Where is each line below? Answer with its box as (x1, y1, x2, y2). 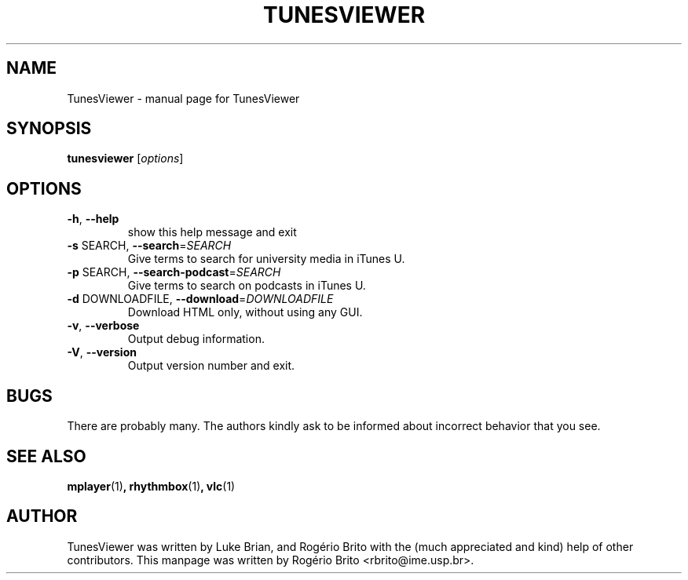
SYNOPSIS (6, 119, 92, 139)
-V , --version (67, 345, 137, 359)
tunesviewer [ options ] (67, 151, 184, 166)
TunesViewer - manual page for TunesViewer (67, 91, 300, 105)
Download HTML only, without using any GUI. (127, 305, 363, 319)
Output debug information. (127, 332, 265, 346)
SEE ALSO (6, 446, 86, 466)
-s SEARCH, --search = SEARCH (67, 239, 232, 253)
